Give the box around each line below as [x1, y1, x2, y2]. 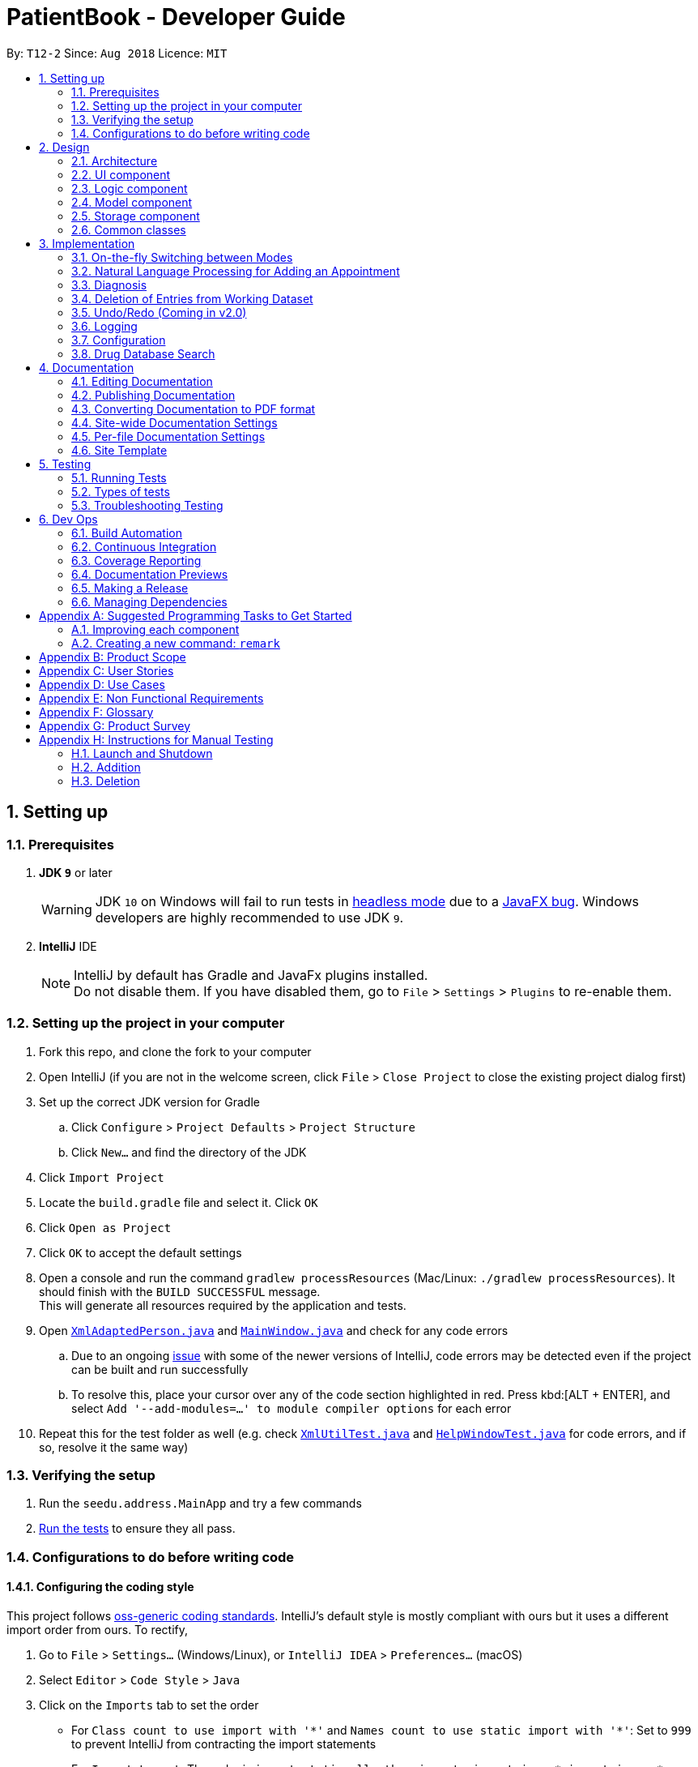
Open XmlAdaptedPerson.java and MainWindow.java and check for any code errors [39, 1323, 509, 1337]
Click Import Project [39, 1170, 164, 1184]
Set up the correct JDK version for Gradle [39, 1094, 260, 1109]
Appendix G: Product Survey [39, 718, 191, 733]
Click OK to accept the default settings [39, 1245, 242, 1260]
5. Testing [39, 456, 92, 471]
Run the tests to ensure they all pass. [39, 1521, 236, 1536]
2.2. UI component [71, 167, 171, 182]
